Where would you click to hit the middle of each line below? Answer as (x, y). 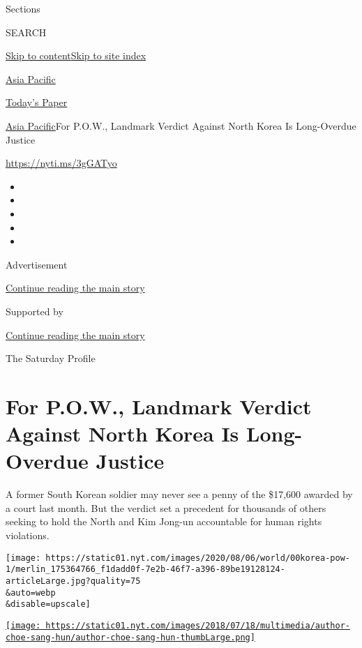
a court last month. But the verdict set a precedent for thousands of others (166, 507)
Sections (23, 8)
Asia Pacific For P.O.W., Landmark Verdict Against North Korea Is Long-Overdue (181, 125)
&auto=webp (31, 593)
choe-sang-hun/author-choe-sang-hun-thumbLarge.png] (130, 637)
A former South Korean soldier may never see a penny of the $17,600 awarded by (179, 494)
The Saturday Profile (51, 358)
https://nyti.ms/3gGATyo (61, 163)
